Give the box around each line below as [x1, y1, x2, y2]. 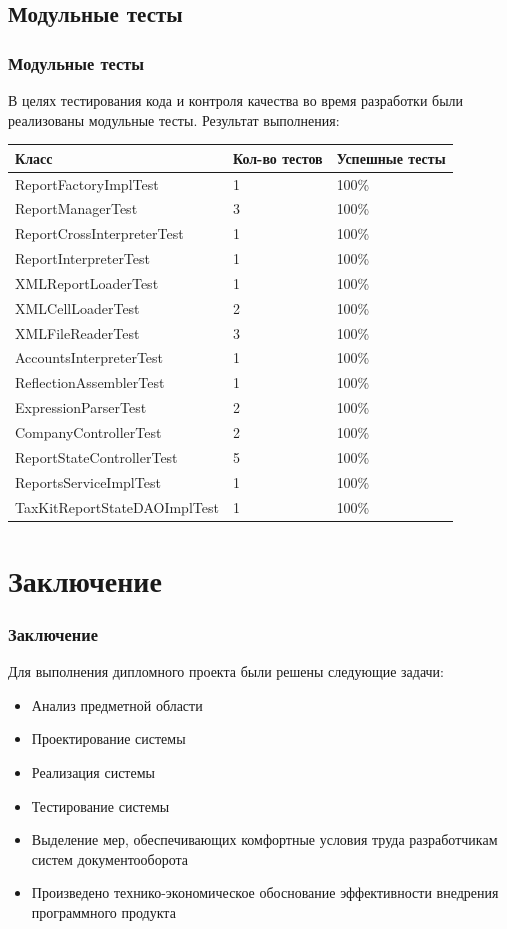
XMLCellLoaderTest [15, 297, 140, 318]
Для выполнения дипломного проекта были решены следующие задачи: [8, 661, 444, 682]
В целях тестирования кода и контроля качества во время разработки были [8, 90, 464, 110]
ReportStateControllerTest [15, 446, 178, 467]
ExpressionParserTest [15, 397, 147, 418]
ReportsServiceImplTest [15, 471, 161, 492]
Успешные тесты [336, 147, 446, 168]
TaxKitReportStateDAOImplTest [15, 496, 219, 517]
